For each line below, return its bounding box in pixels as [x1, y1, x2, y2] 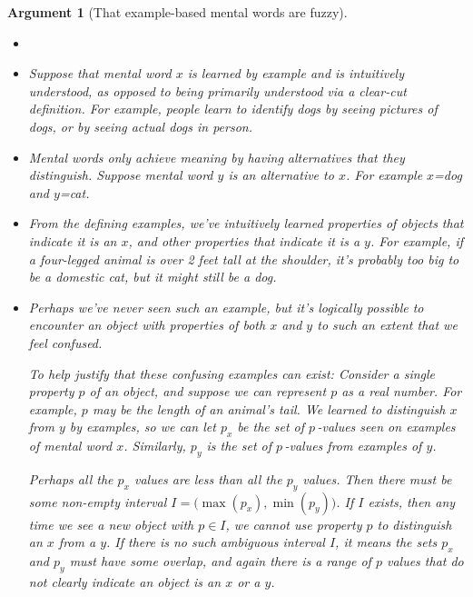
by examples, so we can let [69, 417, 216, 436]
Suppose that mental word [28, 64, 172, 83]
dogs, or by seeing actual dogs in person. [28, 116, 252, 135]
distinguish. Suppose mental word [28, 165, 213, 184]
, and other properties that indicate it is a [128, 231, 360, 250]
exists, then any [368, 492, 456, 511]
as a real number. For [341, 382, 462, 401]
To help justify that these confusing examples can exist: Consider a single [28, 363, 436, 383]
